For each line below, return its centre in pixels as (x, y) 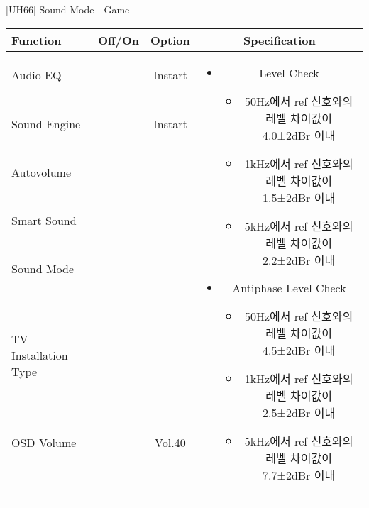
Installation (40, 355)
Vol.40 (170, 442)
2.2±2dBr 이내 (299, 260)
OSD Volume (44, 442)
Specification (280, 40)
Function (37, 40)
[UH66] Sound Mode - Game (68, 9)
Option (170, 40)
